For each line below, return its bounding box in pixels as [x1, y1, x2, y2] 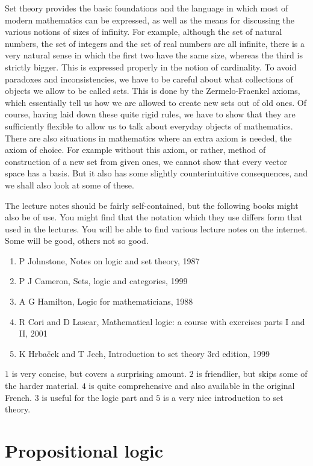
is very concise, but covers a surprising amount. [11, 367, 187, 380]
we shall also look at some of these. [5, 178, 134, 191]
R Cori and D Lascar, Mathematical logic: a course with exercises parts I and [19, 315, 305, 328]
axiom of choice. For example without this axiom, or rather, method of [5, 143, 266, 156]
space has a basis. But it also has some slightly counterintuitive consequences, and [5, 167, 308, 179]
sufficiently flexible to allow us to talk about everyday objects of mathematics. [5, 119, 293, 132]
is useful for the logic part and [42, 391, 153, 403]
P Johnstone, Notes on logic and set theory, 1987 [19, 254, 200, 267]
